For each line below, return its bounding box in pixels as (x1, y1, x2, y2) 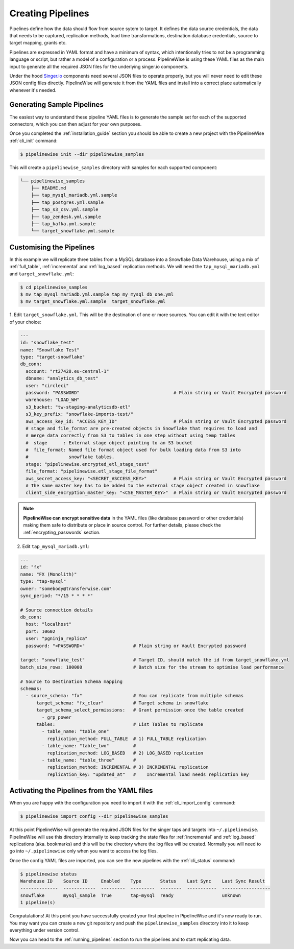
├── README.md (31, 185, 66, 191)
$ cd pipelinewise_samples (20, 284, 88, 290)
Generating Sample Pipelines (9, 100, 104, 109)
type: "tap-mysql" (20, 579, 66, 584)
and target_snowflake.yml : (9, 271, 74, 277)
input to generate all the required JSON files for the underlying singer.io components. (9, 63, 189, 69)
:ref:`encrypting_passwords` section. (23, 529, 101, 535)
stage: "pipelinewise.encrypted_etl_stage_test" (26, 461, 150, 467)
